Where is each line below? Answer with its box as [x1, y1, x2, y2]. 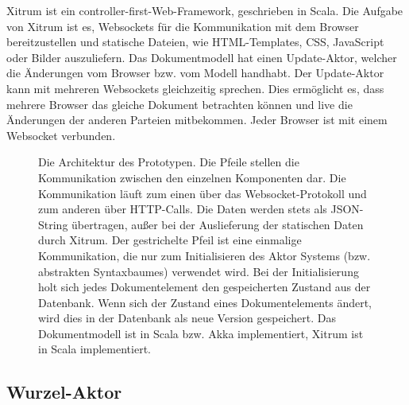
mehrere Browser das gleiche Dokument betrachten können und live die [6, 95, 353, 112]
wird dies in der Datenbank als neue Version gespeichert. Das [38, 310, 337, 326]
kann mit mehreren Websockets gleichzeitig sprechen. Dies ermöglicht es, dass [6, 80, 384, 96]
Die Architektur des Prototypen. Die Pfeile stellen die [38, 154, 299, 170]
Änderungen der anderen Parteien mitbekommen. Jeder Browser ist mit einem [6, 111, 388, 128]
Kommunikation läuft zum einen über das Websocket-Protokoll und [38, 185, 367, 201]
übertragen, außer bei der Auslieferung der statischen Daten [71, 216, 364, 232]
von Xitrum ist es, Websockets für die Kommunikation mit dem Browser [6, 18, 359, 34]
